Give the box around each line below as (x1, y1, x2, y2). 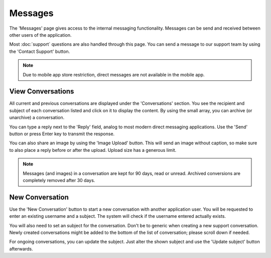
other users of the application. (9, 32, 72, 38)
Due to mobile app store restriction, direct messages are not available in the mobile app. (23, 71, 205, 77)
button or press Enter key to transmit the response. (9, 131, 115, 137)
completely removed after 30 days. (23, 177, 95, 183)
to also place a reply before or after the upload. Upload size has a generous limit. (9, 147, 177, 153)
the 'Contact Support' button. (9, 48, 70, 54)
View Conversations (9, 87, 74, 96)
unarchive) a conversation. (9, 115, 65, 121)
